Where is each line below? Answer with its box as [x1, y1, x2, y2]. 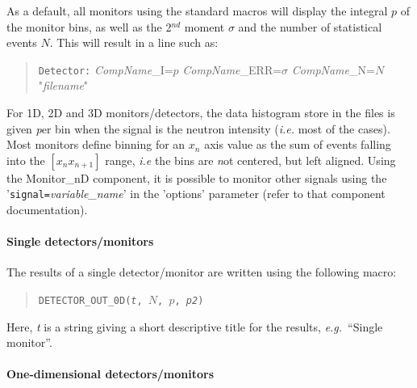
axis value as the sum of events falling [204, 136, 391, 153]
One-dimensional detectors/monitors [6, 365, 215, 382]
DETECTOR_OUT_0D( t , [38, 295, 143, 307]
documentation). [6, 201, 88, 218]
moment [184, 18, 225, 35]
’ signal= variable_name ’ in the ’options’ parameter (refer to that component [6, 185, 386, 202]
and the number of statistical [238, 18, 382, 35]
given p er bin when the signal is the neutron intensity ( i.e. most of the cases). [6, 120, 390, 137]
